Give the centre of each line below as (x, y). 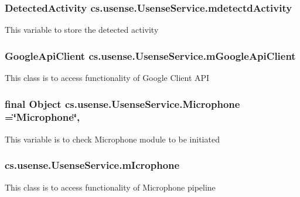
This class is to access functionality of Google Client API (107, 78)
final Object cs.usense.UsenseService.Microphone (122, 103)
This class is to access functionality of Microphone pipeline (110, 187)
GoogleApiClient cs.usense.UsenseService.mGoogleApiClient (150, 55)
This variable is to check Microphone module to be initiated (112, 139)
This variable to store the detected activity (82, 30)
